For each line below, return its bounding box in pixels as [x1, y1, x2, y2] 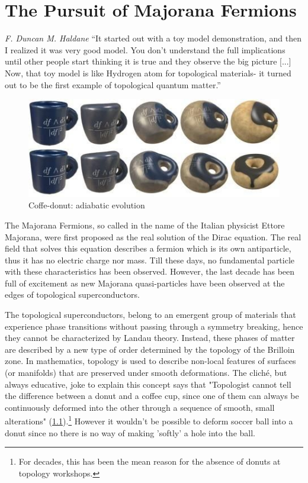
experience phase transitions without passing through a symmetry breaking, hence [5, 320, 303, 332]
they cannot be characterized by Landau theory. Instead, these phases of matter [5, 331, 295, 344]
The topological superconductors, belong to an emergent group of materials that [5, 308, 296, 321]
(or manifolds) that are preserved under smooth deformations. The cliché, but [5, 366, 287, 379]
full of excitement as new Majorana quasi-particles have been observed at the [5, 276, 285, 289]
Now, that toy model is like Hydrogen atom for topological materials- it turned [5, 66, 291, 79]
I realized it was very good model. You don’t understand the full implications [5, 43, 285, 56]
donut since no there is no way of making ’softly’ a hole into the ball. [5, 426, 255, 439]
